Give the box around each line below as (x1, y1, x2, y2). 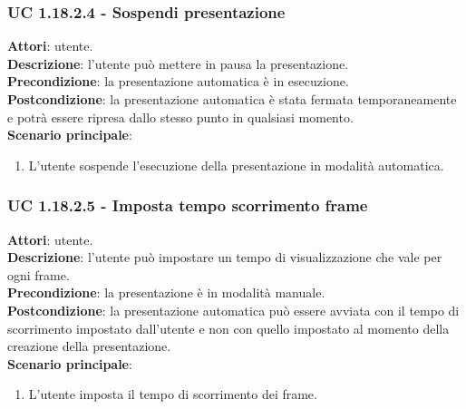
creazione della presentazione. (7, 336, 171, 355)
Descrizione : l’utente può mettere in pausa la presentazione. (7, 54, 349, 73)
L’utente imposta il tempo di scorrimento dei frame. (28, 385, 317, 404)
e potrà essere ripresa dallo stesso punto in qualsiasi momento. (7, 107, 354, 126)
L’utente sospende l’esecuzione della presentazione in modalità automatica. (28, 155, 444, 174)
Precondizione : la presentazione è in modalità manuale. (7, 283, 325, 302)
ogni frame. (7, 265, 70, 284)
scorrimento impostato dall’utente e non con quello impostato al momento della (7, 318, 450, 337)
